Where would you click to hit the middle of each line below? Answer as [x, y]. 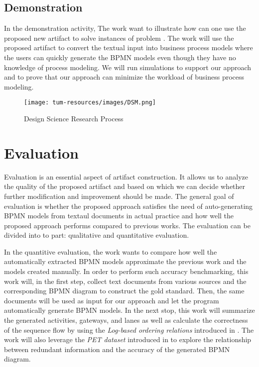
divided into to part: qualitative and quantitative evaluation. [97, 235]
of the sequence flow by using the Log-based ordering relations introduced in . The [129, 329]
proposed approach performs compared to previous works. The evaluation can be [127, 225]
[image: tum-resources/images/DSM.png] [90, 103]
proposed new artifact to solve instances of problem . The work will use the [119, 38]
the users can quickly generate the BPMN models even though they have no [120, 57]
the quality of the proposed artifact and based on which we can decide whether [125, 186]
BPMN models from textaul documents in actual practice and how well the [119, 216]
